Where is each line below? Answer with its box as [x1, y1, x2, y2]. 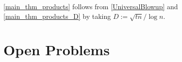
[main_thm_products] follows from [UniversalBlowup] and [3, 1, 178, 11]
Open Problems [3, 39, 110, 59]
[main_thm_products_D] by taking [3, 11, 111, 21]
